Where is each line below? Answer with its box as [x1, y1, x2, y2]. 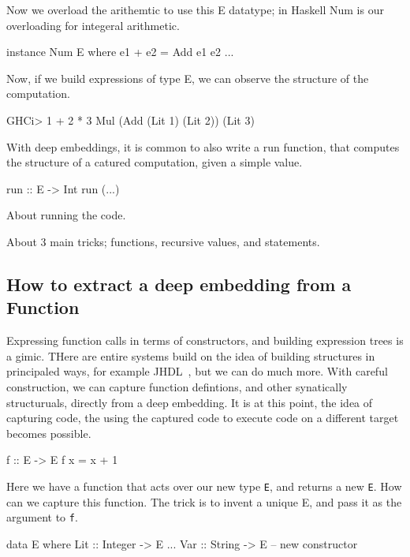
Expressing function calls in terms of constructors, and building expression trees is [6, 332, 404, 349]
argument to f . [6, 509, 78, 525]
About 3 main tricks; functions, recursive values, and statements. [6, 233, 320, 249]
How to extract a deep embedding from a [6, 271, 352, 296]
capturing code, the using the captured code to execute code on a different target [6, 409, 399, 426]
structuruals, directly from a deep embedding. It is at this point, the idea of [6, 394, 373, 410]
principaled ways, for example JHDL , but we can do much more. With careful [6, 363, 388, 379]
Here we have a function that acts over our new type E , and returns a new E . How [6, 477, 402, 494]
